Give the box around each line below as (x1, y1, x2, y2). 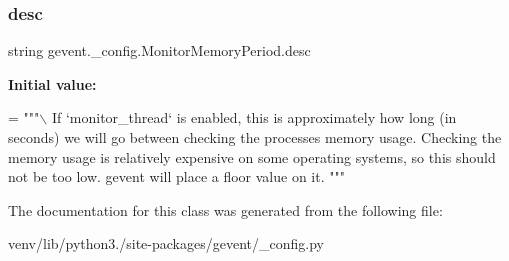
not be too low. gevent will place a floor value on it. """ (8, 166, 345, 187)
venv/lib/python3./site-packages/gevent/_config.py (8, 233, 324, 254)
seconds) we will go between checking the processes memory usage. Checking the (8, 127, 502, 147)
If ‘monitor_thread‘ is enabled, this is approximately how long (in (51, 107, 457, 128)
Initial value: (8, 73, 97, 94)
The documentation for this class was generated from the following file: (8, 199, 443, 220)
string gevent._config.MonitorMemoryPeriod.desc (8, 40, 311, 61)
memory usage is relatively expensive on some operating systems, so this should (8, 146, 496, 167)
